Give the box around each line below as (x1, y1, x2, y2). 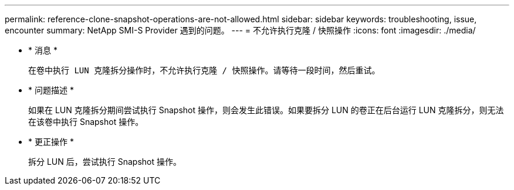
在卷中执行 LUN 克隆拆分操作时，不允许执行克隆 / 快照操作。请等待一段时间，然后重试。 (28, 66, 380, 75)
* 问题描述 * (28, 85, 74, 95)
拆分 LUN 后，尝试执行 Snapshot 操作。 (28, 157, 181, 167)
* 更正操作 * (28, 137, 74, 147)
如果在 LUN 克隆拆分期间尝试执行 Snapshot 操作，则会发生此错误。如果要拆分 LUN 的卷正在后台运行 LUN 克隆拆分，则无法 (28, 105, 504, 115)
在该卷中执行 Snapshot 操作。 (28, 117, 144, 127)
